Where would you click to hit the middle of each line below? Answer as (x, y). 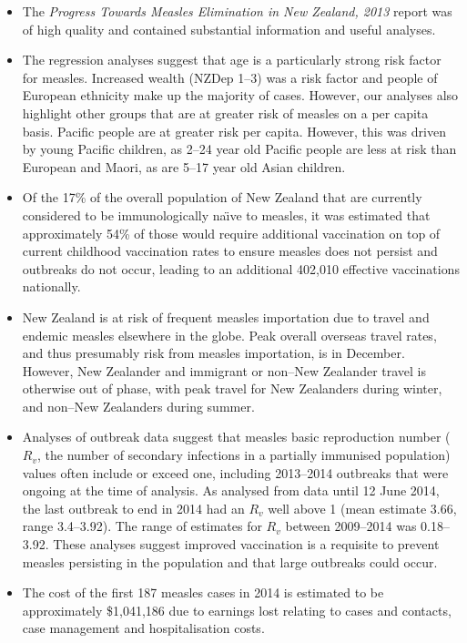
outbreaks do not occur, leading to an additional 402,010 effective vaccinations (241, 268)
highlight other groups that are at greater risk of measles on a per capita (225, 112)
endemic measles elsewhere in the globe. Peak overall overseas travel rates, (229, 335)
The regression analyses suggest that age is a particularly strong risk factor (232, 60)
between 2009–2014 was (351, 526)
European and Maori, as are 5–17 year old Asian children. (184, 166)
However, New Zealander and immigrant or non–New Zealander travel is (224, 370)
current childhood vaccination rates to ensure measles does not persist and (230, 251)
